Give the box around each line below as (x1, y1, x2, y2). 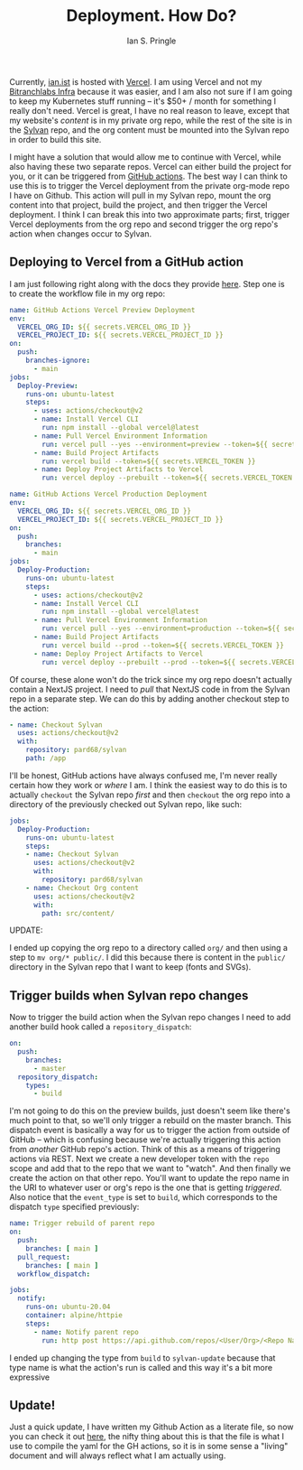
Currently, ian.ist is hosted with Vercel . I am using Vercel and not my (9, 76, 262, 87)
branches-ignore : (25, 356, 91, 365)
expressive (9, 1372, 50, 1382)
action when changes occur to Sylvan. (9, 228, 152, 239)
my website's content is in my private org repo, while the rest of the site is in (9, 115, 293, 126)
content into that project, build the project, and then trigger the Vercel (9, 200, 268, 210)
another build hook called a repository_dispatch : (9, 1021, 192, 1032)
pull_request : (17, 1252, 70, 1261)
